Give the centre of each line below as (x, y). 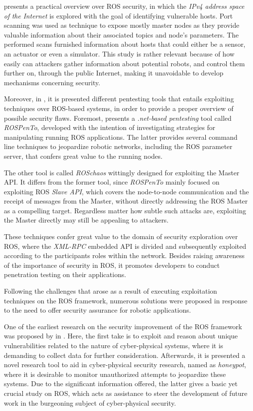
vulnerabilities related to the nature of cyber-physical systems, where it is (114, 345)
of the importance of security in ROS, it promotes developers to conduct (112, 265)
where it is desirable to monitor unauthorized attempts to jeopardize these (115, 374)
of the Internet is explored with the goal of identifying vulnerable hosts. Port (118, 15)
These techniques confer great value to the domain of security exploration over (121, 236)
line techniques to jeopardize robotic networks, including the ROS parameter (118, 146)
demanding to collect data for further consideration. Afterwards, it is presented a (125, 355)
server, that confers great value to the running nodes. (83, 156)
